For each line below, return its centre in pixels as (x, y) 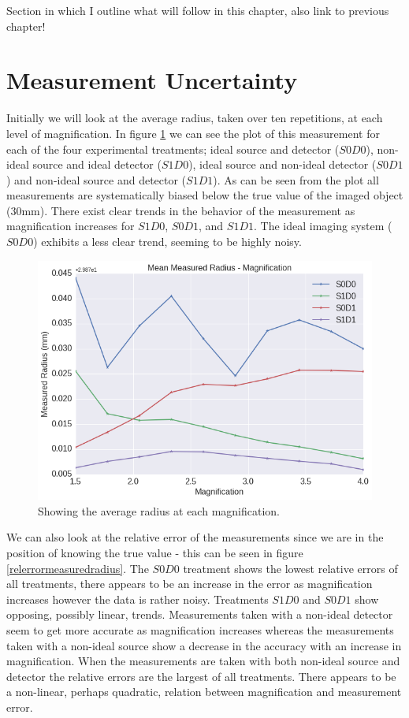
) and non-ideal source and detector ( (97, 179)
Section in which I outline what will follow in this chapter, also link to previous (198, 10)
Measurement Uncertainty (152, 80)
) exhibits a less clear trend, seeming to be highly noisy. (167, 242)
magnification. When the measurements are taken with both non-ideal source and (203, 661)
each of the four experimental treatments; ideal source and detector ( (173, 149)
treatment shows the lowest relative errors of (290, 568)
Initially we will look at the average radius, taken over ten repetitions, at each (195, 118)
